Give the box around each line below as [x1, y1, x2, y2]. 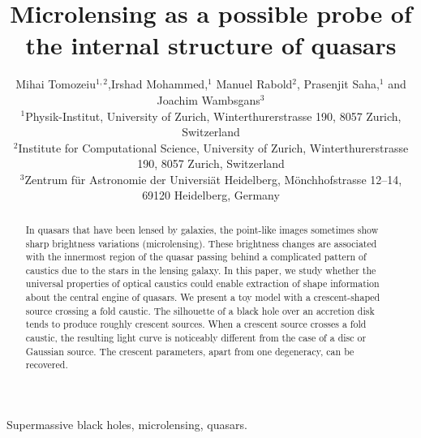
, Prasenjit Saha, [297, 75, 380, 92]
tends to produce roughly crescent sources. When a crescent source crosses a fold [25, 317, 367, 331]
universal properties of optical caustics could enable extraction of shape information [25, 277, 380, 290]
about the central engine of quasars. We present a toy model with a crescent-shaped [25, 290, 380, 304]
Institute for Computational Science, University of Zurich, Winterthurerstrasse [18, 139, 409, 156]
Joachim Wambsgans [157, 91, 260, 108]
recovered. [25, 358, 68, 371]
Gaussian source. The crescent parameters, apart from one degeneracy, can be [25, 344, 354, 358]
